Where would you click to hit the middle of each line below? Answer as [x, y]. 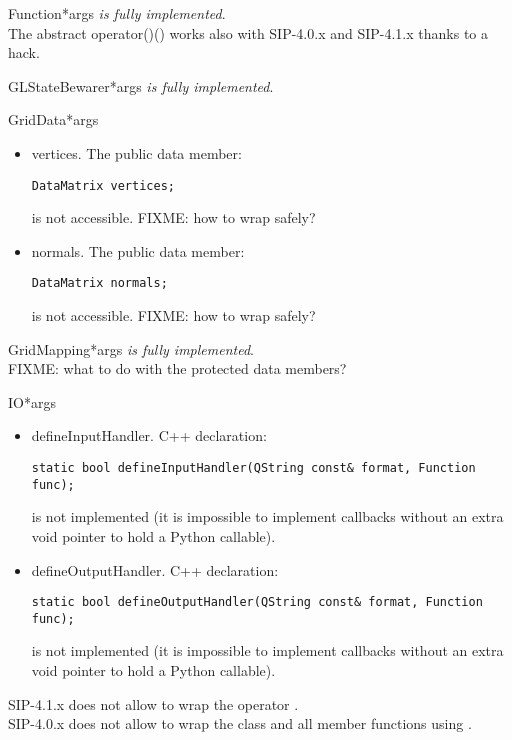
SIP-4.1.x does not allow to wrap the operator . [153, 703]
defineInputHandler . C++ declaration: [149, 435]
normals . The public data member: [138, 250]
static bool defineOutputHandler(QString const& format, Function [257, 602]
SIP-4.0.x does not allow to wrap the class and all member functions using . [240, 723]
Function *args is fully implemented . [117, 13]
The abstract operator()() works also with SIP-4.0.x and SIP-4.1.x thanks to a [248, 32]
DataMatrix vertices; [103, 185]
